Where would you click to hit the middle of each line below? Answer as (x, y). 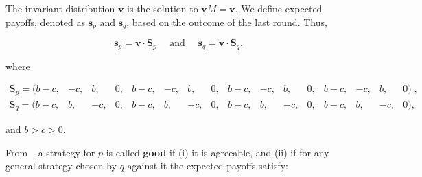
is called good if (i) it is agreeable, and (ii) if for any (218, 152)
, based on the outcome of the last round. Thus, (227, 22)
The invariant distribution (60, 8)
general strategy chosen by (61, 166)
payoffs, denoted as (46, 22)
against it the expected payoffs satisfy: (208, 166)
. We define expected (279, 8)
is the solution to (163, 8)
